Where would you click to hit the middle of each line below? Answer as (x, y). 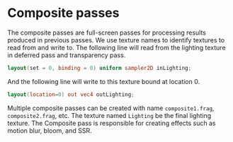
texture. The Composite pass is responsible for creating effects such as (112, 123)
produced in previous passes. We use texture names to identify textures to (116, 40)
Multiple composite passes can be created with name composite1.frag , (111, 108)
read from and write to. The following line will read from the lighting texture (116, 47)
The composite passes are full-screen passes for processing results (107, 32)
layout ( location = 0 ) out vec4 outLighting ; (71, 94)
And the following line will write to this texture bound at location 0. (104, 81)
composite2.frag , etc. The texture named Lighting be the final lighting (109, 115)
